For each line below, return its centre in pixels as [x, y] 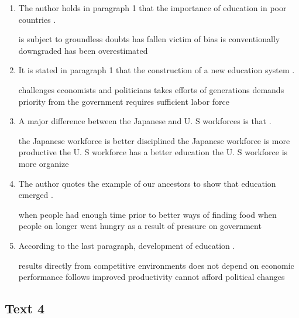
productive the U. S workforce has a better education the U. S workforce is [153, 152]
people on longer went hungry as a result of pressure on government [140, 226]
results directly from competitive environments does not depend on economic [156, 265]
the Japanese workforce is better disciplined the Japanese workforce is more [154, 140]
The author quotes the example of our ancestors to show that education [147, 183]
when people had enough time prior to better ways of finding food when [147, 214]
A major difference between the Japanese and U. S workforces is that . [145, 121]
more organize [44, 163]
